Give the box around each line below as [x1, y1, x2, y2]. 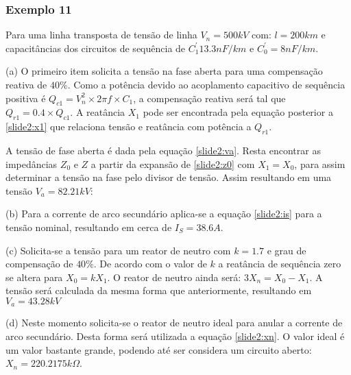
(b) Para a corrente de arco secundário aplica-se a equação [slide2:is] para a [5, 206, 322, 221]
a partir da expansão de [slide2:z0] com [90, 156, 255, 171]
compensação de [5, 256, 73, 271]
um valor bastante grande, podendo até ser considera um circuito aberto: [5, 342, 312, 356]
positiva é [5, 90, 46, 105]
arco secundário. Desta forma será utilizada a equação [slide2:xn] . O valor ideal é [5, 328, 345, 343]
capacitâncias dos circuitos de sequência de [5, 40, 186, 55]
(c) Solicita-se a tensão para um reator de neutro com [5, 243, 231, 257]
